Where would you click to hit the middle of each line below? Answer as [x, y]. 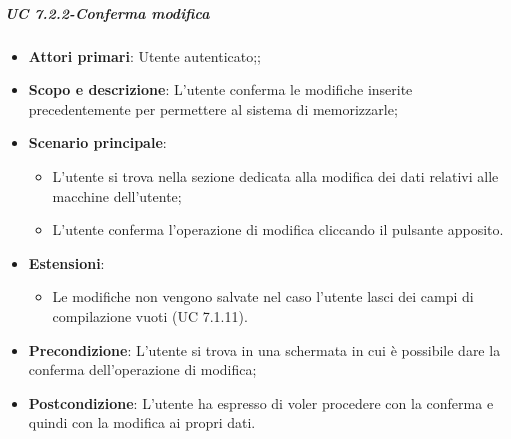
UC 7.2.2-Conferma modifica [107, 12]
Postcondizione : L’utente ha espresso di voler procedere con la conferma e [261, 402]
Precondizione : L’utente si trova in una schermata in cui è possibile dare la [264, 349]
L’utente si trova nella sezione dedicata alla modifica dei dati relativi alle [275, 175]
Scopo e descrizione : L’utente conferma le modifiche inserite [220, 89]
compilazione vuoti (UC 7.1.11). [150, 315]
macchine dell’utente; [117, 195]
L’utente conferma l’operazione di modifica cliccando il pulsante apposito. [278, 229]
